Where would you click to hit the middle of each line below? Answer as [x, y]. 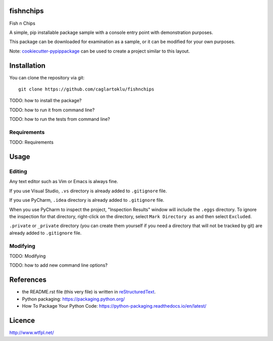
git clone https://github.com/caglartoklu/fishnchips [86, 89]
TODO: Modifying [28, 256]
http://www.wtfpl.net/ [32, 332]
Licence [22, 321]
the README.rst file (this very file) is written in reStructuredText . [89, 292]
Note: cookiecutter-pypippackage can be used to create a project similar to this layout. [100, 51]
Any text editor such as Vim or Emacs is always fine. [64, 182]
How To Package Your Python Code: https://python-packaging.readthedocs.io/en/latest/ [114, 306]
